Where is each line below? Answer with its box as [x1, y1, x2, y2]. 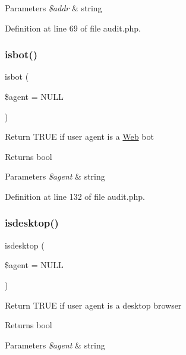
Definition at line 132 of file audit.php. [5, 190, 145, 202]
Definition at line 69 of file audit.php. [5, 21, 141, 34]
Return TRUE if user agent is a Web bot [5, 130, 154, 143]
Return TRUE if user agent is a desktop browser [5, 299, 182, 311]
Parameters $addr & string [5, 2, 102, 14]
